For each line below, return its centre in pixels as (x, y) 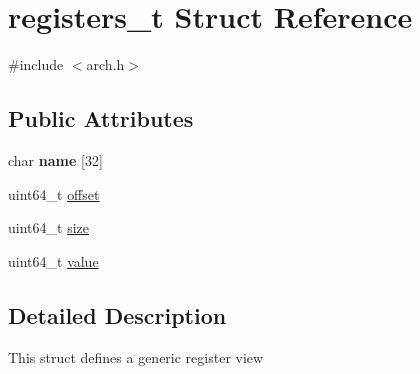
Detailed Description (117, 314)
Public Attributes (101, 118)
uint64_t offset (54, 193)
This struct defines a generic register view (136, 356)
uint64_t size (48, 227)
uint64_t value (53, 260)
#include (36, 64)
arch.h (105, 64)
